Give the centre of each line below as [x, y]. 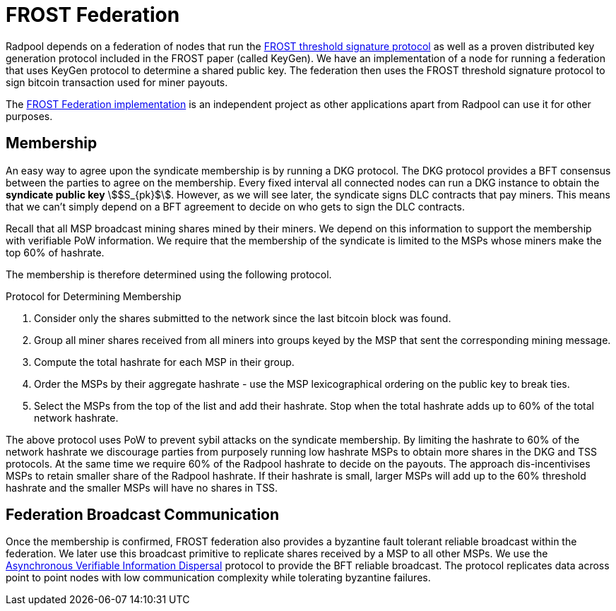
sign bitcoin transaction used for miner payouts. [117, 82]
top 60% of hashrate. [55, 252]
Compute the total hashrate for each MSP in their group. [164, 362]
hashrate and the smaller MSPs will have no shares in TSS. [142, 487]
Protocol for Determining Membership [94, 296]
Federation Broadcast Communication [143, 515]
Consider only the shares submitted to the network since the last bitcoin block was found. [243, 318]
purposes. [29, 116]
